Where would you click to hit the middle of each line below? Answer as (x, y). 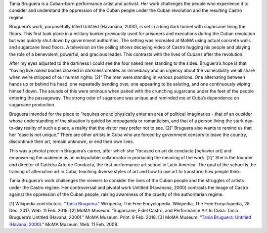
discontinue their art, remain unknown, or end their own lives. (72, 141)
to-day (16, 128)
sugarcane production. (32, 105)
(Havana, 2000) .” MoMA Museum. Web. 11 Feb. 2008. (64, 224)
